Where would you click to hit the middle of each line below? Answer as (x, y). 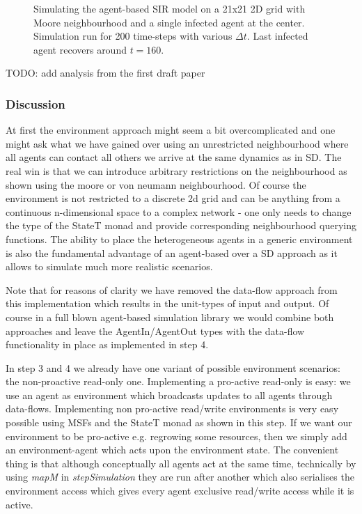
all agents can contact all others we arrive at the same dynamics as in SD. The (174, 157)
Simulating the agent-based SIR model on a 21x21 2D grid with (170, 8)
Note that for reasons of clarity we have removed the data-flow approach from (172, 289)
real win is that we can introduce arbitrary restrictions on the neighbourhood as (176, 170)
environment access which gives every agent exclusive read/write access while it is (180, 491)
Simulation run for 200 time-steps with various (133, 36)
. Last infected (277, 36)
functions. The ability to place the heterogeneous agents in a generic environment (179, 239)
